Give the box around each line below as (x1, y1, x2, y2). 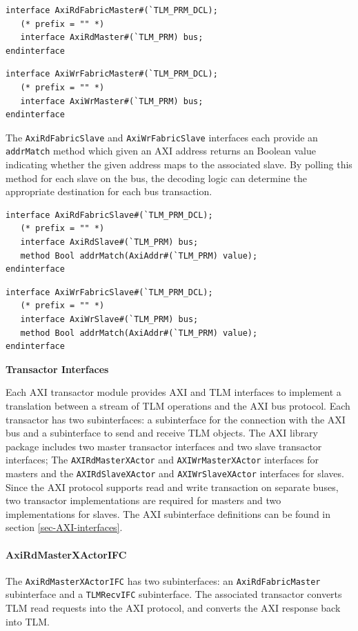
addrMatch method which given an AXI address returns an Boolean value (6, 143, 316, 158)
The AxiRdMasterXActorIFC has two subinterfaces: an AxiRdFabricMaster (6, 573, 321, 588)
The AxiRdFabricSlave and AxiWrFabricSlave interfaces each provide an (6, 130, 318, 144)
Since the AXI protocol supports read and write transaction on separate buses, (6, 479, 339, 494)
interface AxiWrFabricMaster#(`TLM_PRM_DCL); (6, 69, 218, 79)
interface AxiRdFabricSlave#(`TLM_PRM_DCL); (6, 210, 213, 220)
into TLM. (6, 614, 50, 628)
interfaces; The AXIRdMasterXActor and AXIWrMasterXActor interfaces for (6, 452, 319, 467)
